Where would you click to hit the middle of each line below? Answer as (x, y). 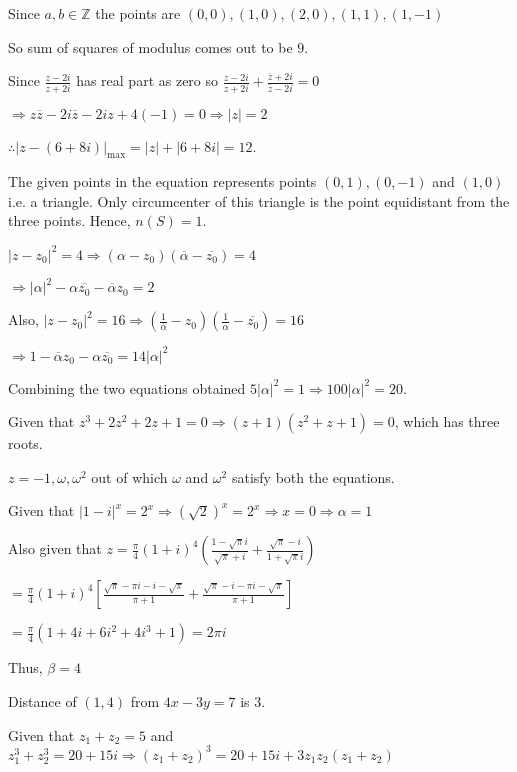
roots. (25, 443)
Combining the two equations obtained (127, 387)
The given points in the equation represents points (162, 181)
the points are (138, 13)
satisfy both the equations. (313, 476)
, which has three (447, 421)
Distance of (42, 700)
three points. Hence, (69, 220)
